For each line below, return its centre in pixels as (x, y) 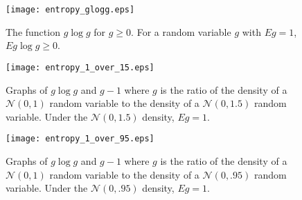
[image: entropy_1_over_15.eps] (80, 67)
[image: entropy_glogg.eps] (70, 10)
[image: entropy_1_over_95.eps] (80, 139)
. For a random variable (181, 31)
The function (33, 31)
